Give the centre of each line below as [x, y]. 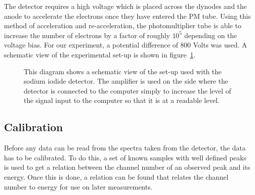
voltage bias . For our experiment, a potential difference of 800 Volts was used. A [126, 45]
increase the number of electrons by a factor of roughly [87, 35]
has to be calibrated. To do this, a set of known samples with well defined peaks [125, 157]
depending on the [211, 35]
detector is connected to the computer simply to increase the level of [127, 90]
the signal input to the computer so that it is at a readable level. [122, 100]
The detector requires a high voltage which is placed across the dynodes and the [126, 6]
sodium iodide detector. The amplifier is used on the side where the [126, 81]
